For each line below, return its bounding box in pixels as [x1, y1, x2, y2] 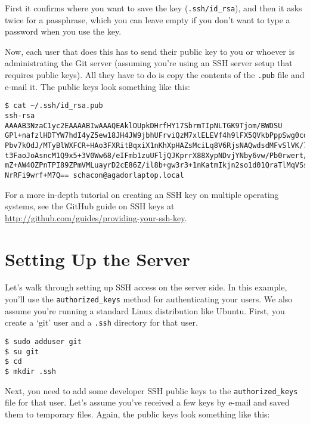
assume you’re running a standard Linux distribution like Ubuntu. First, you [5, 304, 285, 317]
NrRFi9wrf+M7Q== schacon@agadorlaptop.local [5, 171, 184, 179]
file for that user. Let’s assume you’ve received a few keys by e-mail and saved [5, 396, 290, 408]
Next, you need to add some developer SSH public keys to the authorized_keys [5, 384, 298, 397]
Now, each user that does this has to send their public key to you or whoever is [5, 45, 294, 57]
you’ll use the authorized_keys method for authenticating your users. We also [5, 293, 293, 305]
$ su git [5, 347, 39, 356]
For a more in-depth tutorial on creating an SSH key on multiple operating [5, 188, 279, 200]
